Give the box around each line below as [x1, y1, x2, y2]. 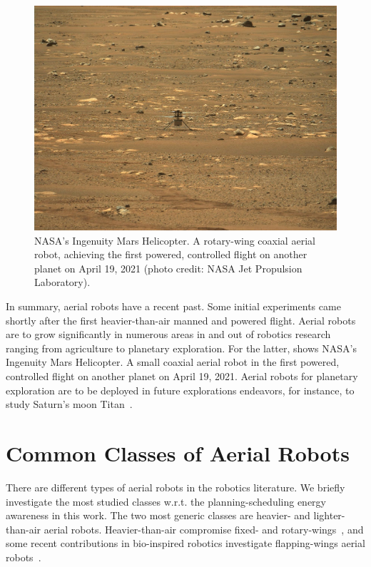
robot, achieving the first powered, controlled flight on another [34, 247, 308, 262]
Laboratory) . [34, 275, 91, 290]
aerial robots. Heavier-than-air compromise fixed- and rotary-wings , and [44, 521, 364, 536]
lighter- [313, 508, 345, 523]
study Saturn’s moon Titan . [6, 397, 133, 412]
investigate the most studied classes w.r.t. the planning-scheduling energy [6, 494, 326, 509]
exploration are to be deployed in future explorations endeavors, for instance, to [6, 382, 355, 397]
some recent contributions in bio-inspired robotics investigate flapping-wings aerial [6, 536, 365, 551]
